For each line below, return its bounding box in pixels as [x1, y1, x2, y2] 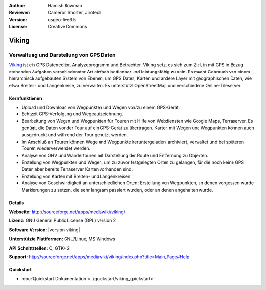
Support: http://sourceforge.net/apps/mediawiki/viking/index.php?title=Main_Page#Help [9, 254, 190, 260]
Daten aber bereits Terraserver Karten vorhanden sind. [21, 166, 133, 172]
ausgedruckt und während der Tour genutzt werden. [21, 132, 128, 138]
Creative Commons [48, 24, 87, 30]
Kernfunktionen [9, 95, 42, 101]
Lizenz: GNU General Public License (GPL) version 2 [9, 217, 116, 224]
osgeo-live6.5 [48, 16, 76, 22]
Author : [9, 3, 26, 8]
